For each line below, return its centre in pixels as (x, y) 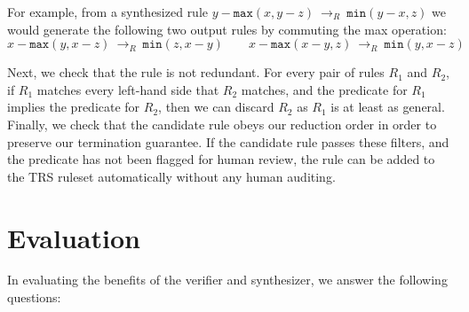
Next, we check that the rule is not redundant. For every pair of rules (196, 72)
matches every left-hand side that (128, 89)
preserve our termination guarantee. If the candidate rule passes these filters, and (228, 141)
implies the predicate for (74, 107)
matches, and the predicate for (324, 89)
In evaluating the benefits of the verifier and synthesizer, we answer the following (227, 280)
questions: (34, 297)
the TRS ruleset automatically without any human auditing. (171, 176)
